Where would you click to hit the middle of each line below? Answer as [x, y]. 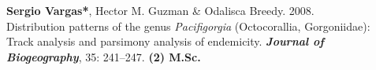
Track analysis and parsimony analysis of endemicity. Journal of [165, 41]
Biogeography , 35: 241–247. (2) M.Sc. [104, 56]
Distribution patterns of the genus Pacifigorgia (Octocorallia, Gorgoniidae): [188, 26]
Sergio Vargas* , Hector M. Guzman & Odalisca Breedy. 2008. [160, 10]
